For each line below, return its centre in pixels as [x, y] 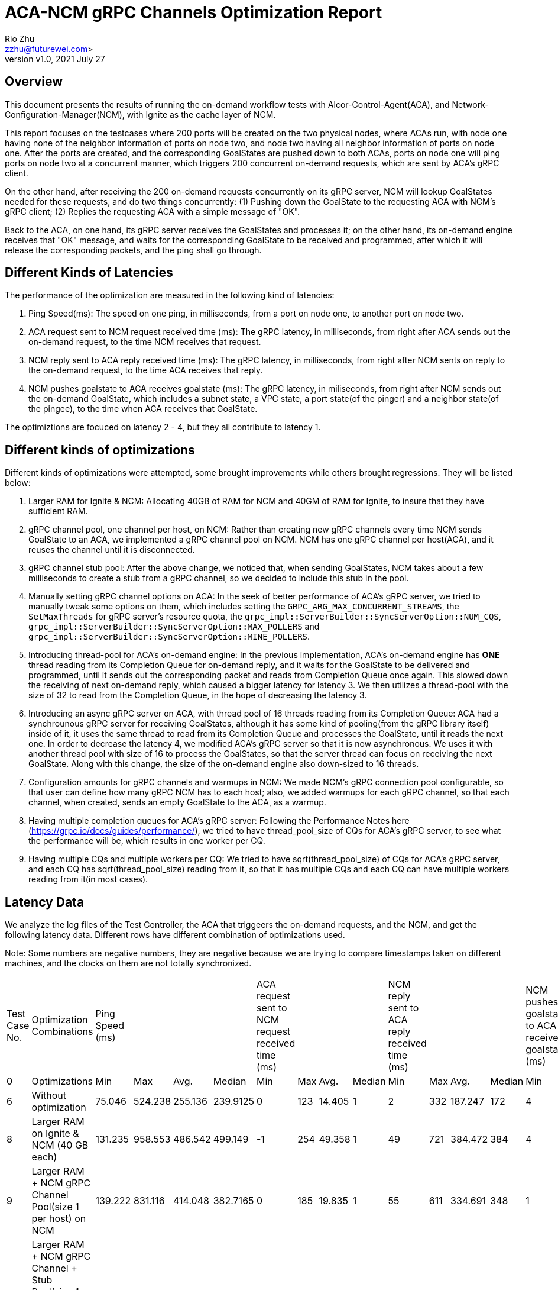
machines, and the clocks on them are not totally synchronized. [128, 963]
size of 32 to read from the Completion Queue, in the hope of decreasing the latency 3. [198, 695]
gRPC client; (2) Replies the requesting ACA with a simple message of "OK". [153, 211]
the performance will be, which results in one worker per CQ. [147, 841]
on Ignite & [55, 1133]
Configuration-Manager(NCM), [65, 114]
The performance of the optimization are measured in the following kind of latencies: [170, 295]
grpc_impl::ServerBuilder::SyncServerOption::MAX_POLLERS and [174, 627]
